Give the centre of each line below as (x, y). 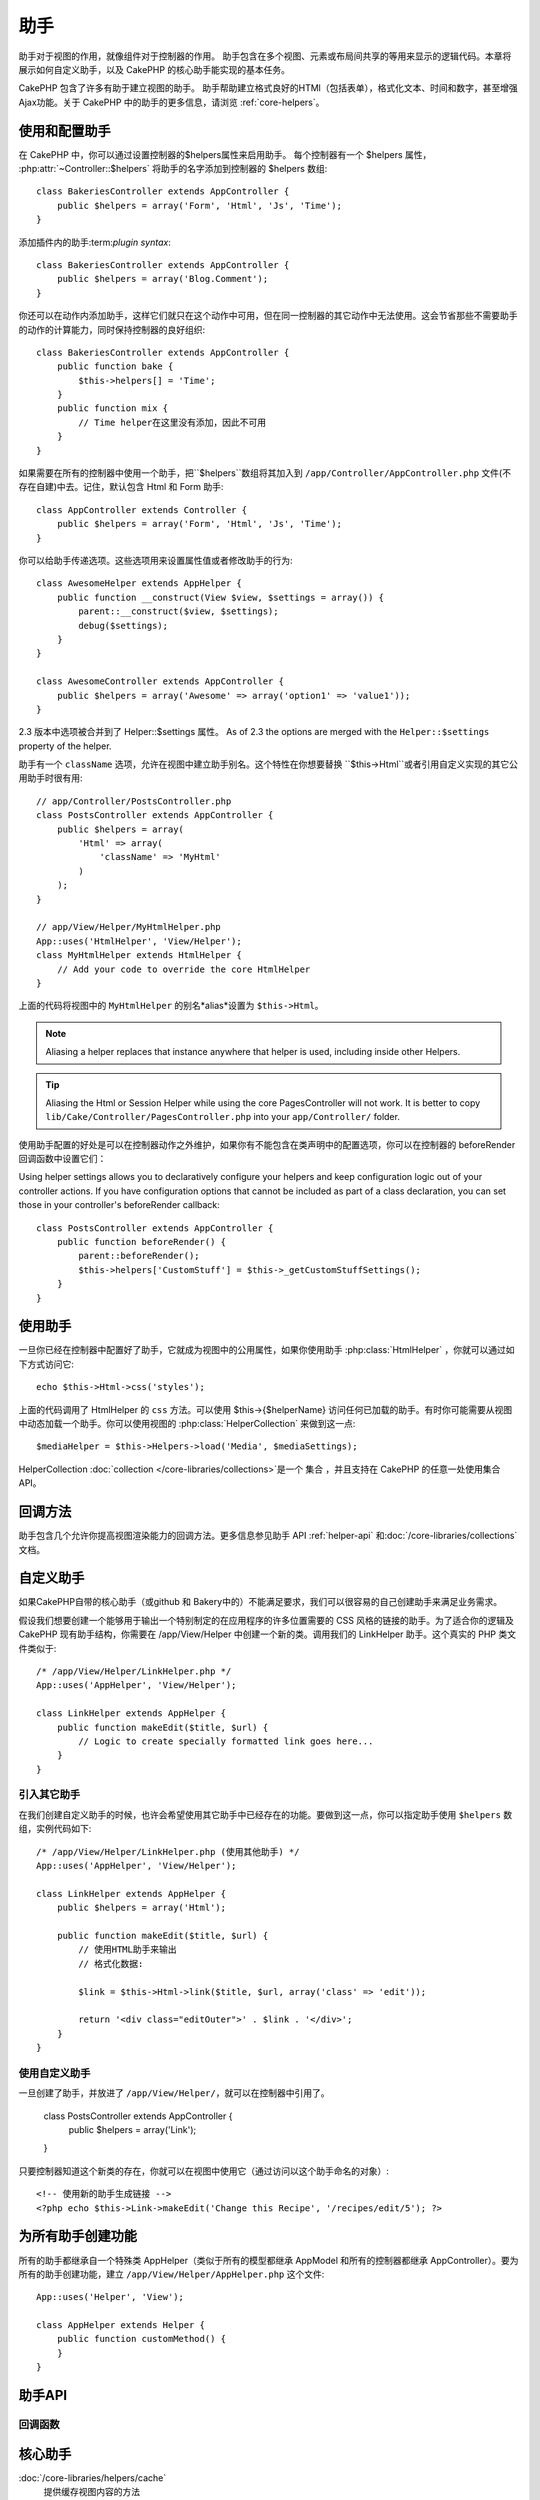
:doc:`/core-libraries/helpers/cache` (92, 2477)
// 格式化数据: (111, 1963)
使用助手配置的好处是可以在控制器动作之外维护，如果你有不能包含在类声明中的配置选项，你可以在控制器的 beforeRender (267, 1144)
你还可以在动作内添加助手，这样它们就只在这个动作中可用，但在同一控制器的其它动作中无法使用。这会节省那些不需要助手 (268, 316)
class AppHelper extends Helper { (120, 2325)
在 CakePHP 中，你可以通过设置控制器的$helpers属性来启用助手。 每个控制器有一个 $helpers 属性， (225, 154)
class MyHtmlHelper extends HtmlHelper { (139, 955)
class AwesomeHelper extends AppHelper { (139, 583)
